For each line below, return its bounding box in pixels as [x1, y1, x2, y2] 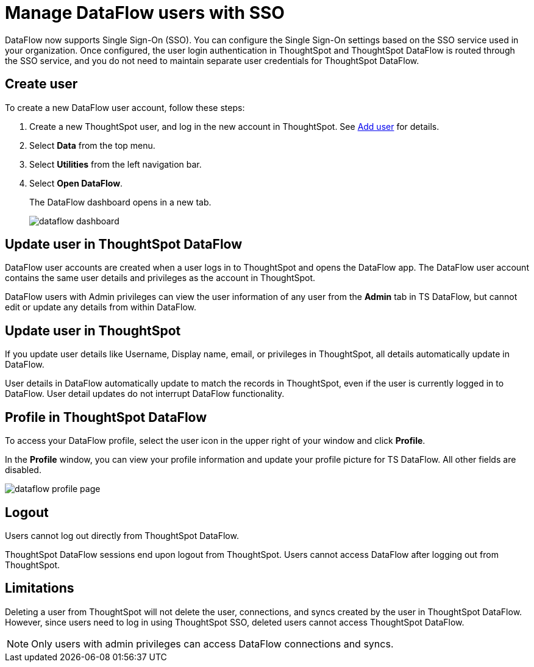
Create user [5, 76, 78, 92]
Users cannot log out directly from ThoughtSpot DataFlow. [5, 530, 239, 541]
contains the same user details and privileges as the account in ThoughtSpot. [5, 273, 316, 284]
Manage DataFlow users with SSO [5, 2, 285, 23]
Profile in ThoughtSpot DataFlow [5, 409, 207, 425]
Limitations [5, 580, 74, 596]
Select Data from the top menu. [29, 140, 155, 151]
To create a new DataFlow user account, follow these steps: [5, 102, 245, 113]
